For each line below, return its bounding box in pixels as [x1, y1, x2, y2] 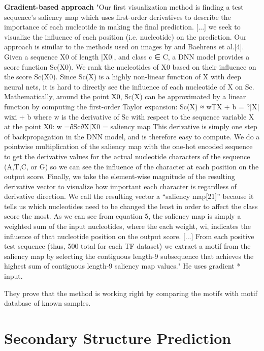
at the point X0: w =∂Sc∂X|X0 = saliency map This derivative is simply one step [4, 121, 257, 132]
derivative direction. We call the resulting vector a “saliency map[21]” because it [4, 191, 254, 201]
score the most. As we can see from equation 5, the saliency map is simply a [4, 211, 241, 221]
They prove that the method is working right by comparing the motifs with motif [4, 287, 257, 298]
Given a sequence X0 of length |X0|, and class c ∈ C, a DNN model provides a [4, 51, 250, 62]
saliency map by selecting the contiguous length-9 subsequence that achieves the [4, 250, 254, 261]
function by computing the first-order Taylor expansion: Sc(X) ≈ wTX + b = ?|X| [4, 101, 259, 111]
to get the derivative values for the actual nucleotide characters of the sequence [4, 151, 250, 161]
